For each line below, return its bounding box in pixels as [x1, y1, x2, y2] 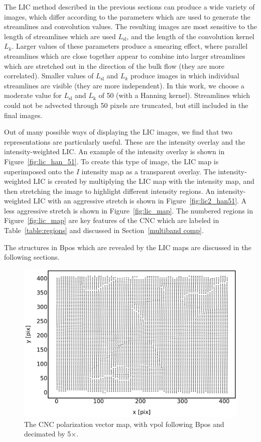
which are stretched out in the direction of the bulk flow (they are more [4, 60, 224, 71]
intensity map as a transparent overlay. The [81, 166, 216, 176]
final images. [4, 109, 43, 120]
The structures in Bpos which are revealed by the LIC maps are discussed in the [4, 242, 251, 252]
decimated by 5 [24, 428, 71, 439]
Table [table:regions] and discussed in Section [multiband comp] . [4, 225, 204, 236]
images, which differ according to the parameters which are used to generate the [4, 11, 250, 22]
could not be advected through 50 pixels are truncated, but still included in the [4, 99, 248, 110]
